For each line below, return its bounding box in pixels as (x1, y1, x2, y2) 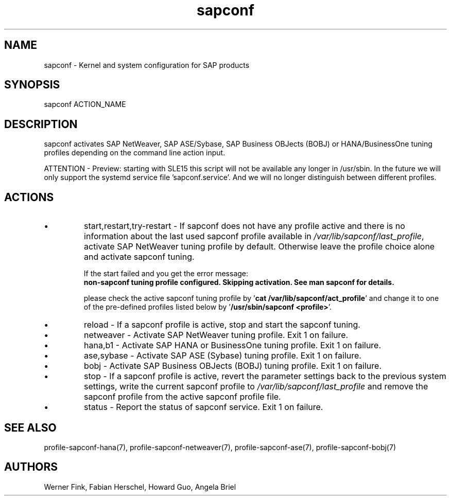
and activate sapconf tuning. (84, 252, 195, 262)
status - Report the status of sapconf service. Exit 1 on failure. (84, 402, 323, 413)
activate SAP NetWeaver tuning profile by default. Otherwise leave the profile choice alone (84, 241, 435, 252)
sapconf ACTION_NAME (44, 100, 126, 109)
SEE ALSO (4, 421, 57, 434)
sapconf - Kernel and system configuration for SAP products (44, 60, 250, 69)
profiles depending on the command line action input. (44, 148, 225, 157)
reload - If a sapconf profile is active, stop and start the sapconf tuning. (84, 319, 360, 330)
